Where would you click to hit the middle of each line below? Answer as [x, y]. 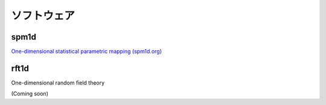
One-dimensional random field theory [58, 82]
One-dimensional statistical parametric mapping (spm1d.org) [87, 52]
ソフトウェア [43, 16]
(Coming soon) [30, 94]
